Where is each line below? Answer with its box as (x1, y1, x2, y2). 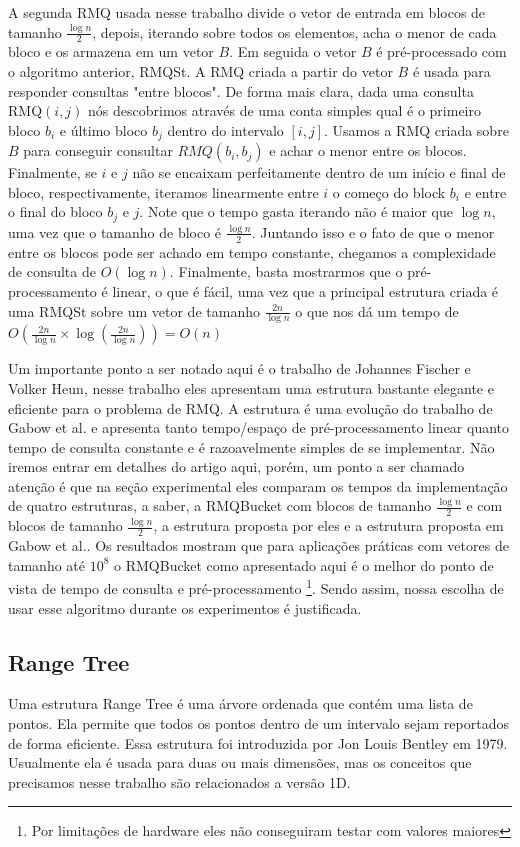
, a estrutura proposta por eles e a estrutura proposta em (153, 515, 504, 536)
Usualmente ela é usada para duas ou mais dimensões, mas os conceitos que (8, 752, 472, 773)
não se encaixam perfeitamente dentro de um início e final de (132, 162, 506, 183)
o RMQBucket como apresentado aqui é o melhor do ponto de (114, 554, 494, 575)
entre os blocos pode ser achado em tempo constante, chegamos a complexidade (8, 241, 496, 262)
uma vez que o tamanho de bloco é (8, 221, 222, 242)
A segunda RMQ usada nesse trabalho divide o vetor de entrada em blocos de (8, 2, 486, 22)
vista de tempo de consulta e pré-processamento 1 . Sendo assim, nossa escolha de (8, 575, 504, 598)
